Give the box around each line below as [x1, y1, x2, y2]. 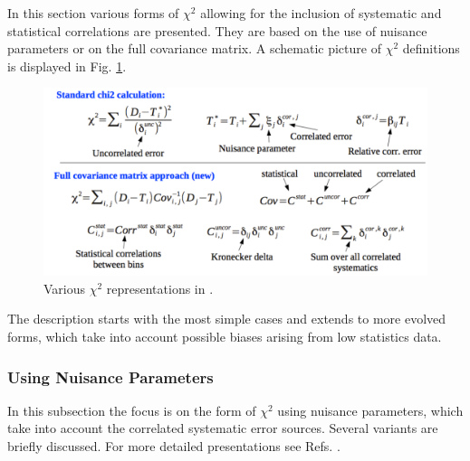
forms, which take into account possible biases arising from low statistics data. [7, 327, 442, 346]
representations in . [106, 278, 214, 297]
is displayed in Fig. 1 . [7, 56, 127, 75]
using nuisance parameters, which [277, 400, 464, 419]
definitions [402, 39, 460, 58]
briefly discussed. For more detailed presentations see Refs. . [7, 437, 341, 456]
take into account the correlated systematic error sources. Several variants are [7, 419, 438, 437]
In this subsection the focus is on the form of [7, 400, 256, 419]
